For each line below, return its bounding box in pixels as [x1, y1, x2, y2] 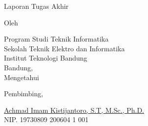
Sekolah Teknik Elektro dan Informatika [4, 43, 125, 53]
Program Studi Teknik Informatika [4, 34, 109, 44]
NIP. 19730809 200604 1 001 [4, 114, 89, 125]
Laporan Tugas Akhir [4, 1, 69, 11]
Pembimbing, [4, 88, 43, 99]
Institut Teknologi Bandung [4, 53, 87, 63]
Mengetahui [4, 72, 39, 82]
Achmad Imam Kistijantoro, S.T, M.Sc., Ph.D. [4, 105, 144, 115]
